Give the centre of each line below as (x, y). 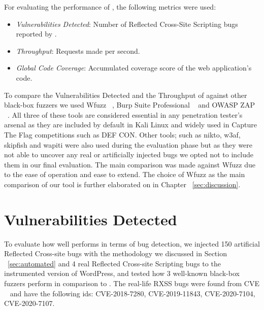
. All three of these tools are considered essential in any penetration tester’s (125, 114)
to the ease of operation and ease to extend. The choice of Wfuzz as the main (125, 174)
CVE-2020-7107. (29, 303)
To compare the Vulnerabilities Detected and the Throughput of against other (126, 95)
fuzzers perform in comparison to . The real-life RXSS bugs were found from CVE (132, 283)
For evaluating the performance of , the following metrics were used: (110, 7)
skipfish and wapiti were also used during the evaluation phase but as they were (128, 144)
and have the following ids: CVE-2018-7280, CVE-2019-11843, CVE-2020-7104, (133, 293)
